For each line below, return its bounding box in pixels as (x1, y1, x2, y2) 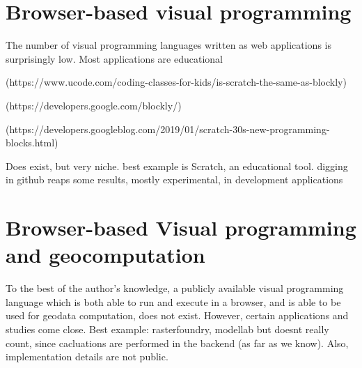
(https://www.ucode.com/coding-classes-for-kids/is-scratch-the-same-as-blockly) (6, 75, 347, 89)
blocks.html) (6, 135, 58, 150)
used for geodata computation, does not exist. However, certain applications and (6, 308, 349, 323)
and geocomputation (6, 240, 205, 269)
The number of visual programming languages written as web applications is (6, 38, 331, 52)
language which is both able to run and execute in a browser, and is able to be (6, 294, 341, 309)
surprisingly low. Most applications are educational (6, 51, 223, 66)
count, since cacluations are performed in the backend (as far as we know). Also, (6, 335, 349, 350)
